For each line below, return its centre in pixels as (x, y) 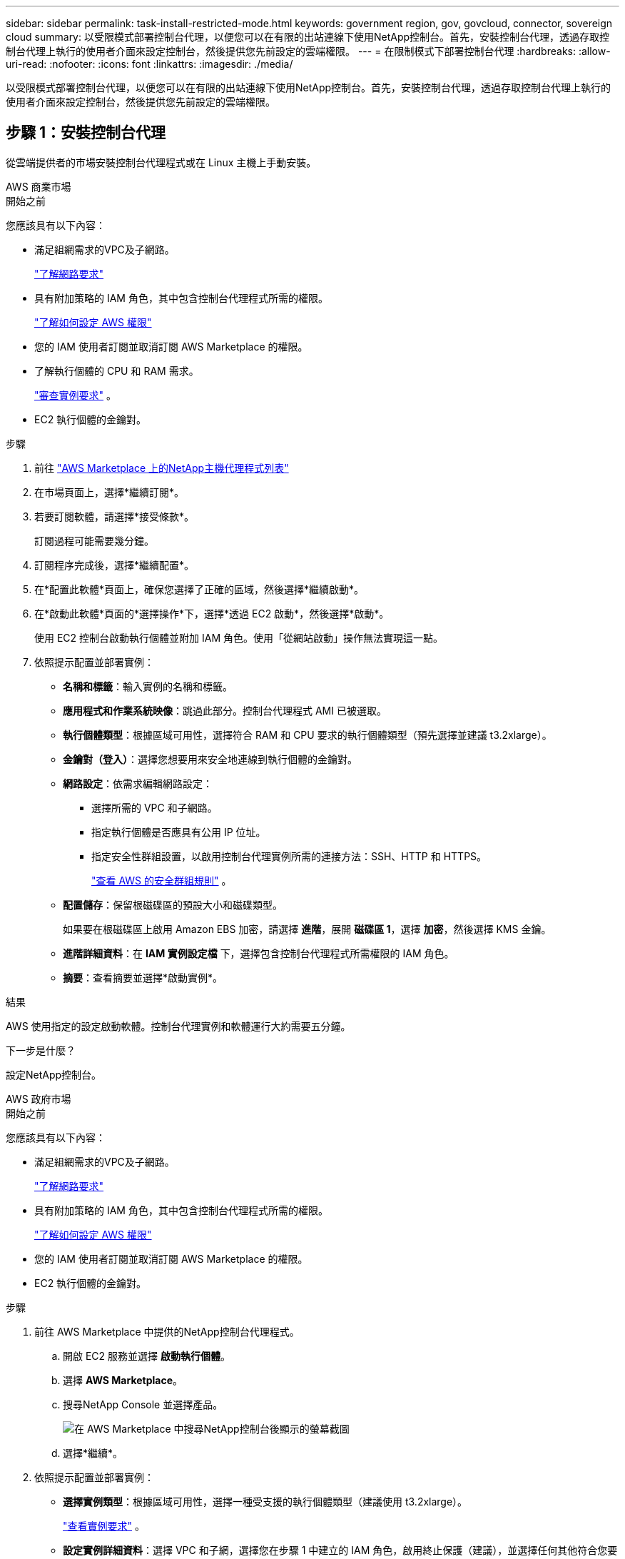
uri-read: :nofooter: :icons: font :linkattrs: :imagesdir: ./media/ (149, 64)
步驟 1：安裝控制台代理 (86, 133)
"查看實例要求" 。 (104, 1525)
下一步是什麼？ (41, 1050)
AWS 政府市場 (39, 1099)
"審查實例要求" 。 (75, 395)
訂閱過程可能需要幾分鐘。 (94, 540)
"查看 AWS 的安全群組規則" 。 (162, 880)
